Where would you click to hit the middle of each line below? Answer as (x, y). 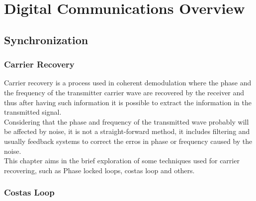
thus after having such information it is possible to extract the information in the (128, 102)
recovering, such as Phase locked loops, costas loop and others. (99, 170)
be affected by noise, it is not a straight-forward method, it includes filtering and (127, 131)
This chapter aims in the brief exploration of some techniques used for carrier (122, 161)
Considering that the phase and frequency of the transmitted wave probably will (127, 121)
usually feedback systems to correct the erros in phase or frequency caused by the (128, 141)
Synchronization (46, 39)
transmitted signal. (33, 112)
